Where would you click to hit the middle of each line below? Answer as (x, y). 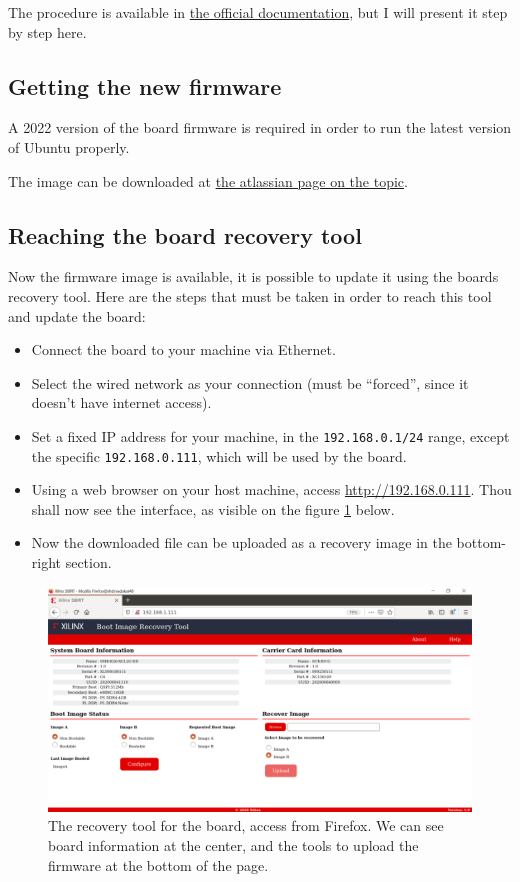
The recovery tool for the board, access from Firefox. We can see (246, 825)
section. (88, 562)
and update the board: (77, 315)
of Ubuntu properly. (69, 146)
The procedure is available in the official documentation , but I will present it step (258, 12)
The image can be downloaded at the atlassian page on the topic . (208, 180)
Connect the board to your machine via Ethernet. (183, 349)
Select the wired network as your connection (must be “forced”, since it (250, 382)
